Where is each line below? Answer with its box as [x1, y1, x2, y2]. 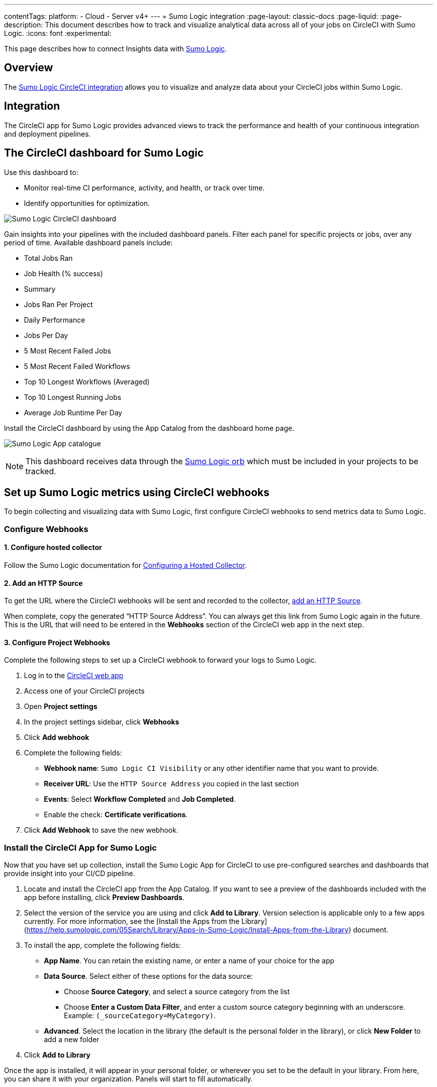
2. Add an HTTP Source [4, 578, 83, 587]
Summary [24, 284, 56, 293]
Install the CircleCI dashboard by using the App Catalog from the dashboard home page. [4, 423, 294, 432]
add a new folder [44, 1035, 99, 1044]
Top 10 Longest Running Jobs [24, 392, 121, 401]
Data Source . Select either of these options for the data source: [44, 972, 253, 981]
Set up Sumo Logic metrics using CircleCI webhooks [4, 486, 270, 499]
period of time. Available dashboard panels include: [4, 238, 173, 247]
